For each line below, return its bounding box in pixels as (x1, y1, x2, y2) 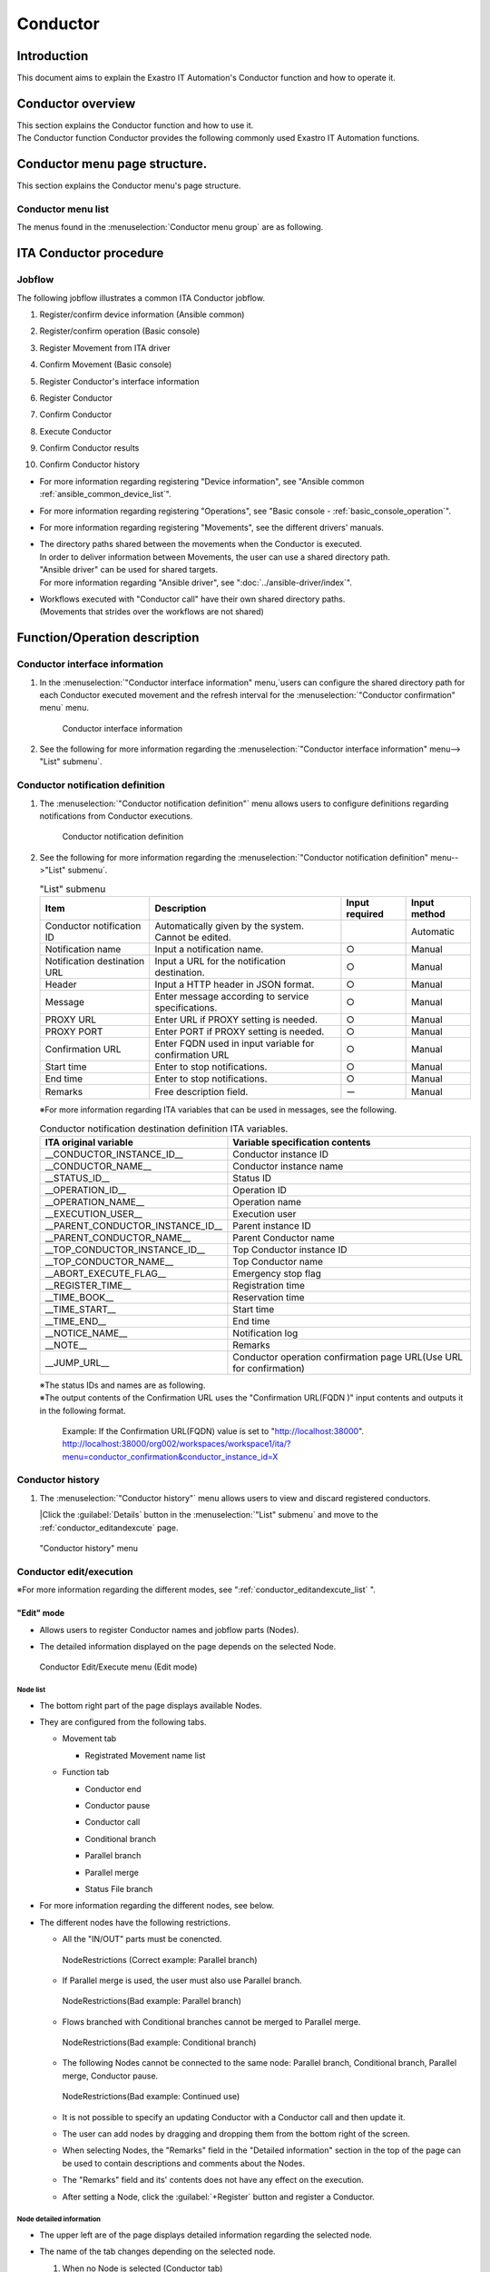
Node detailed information (16, 2215, 102, 2224)
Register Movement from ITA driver (39, 342, 171, 354)
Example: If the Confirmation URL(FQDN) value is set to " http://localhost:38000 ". (62, 1425, 365, 1436)
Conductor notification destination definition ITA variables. (39, 1122, 289, 1135)
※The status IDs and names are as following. (39, 1380, 206, 1390)
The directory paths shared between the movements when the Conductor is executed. (39, 539, 362, 550)
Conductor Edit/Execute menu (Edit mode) (39, 1661, 198, 1672)
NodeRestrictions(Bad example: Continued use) (62, 2091, 240, 2102)
